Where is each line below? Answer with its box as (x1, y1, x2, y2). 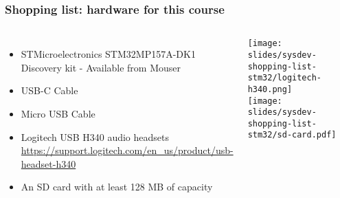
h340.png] (247, 84, 293, 94)
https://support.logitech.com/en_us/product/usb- (21, 143, 234, 157)
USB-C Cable (21, 83, 78, 98)
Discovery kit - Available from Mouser (21, 60, 181, 74)
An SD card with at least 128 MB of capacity (21, 179, 213, 194)
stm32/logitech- (247, 73, 322, 83)
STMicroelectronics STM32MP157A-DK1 (21, 47, 196, 61)
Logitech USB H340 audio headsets (21, 129, 169, 144)
